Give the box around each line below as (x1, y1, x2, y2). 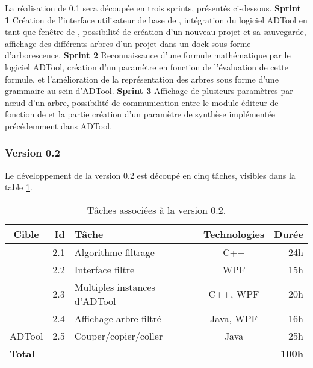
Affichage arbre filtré (74, 311, 161, 325)
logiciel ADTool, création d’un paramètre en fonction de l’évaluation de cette (5, 60, 288, 73)
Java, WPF (210, 311, 258, 325)
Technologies (203, 226, 265, 241)
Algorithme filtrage (74, 245, 155, 259)
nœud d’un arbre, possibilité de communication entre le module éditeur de (5, 96, 279, 108)
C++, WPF (208, 287, 259, 301)
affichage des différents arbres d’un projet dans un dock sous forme (5, 37, 251, 49)
